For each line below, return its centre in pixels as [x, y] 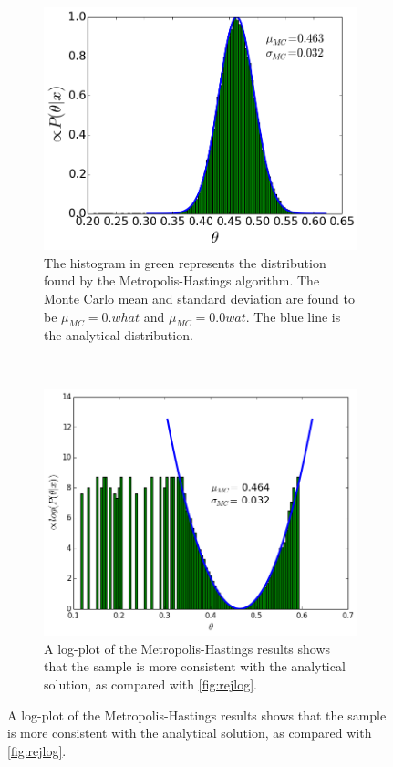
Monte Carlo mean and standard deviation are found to [199, 298]
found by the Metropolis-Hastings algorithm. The [182, 280]
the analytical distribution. [119, 335]
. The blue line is [293, 316]
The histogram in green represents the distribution [185, 262]
